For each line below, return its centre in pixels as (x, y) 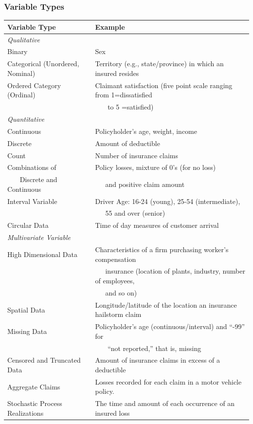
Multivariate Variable (39, 237)
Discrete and (38, 179)
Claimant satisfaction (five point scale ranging (164, 85)
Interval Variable (32, 201)
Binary (18, 51)
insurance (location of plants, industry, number (175, 271)
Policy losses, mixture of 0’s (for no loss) (155, 167)
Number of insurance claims (137, 155)
